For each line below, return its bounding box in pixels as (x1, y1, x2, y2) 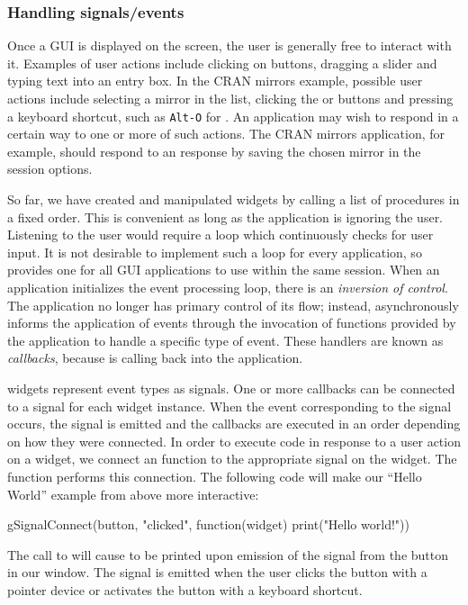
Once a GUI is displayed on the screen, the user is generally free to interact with (7, 36, 452, 55)
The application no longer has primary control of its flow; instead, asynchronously (7, 295, 459, 314)
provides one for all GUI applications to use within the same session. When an (7, 260, 440, 279)
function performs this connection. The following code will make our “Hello (7, 466, 422, 485)
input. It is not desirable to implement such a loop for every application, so (7, 242, 422, 261)
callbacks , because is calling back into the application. (7, 348, 303, 367)
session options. (7, 159, 93, 178)
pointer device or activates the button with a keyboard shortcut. (7, 580, 363, 599)
